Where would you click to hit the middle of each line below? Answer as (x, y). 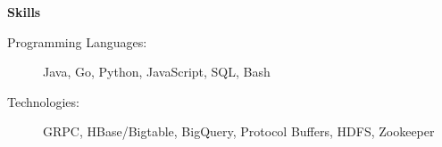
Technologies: (43, 101)
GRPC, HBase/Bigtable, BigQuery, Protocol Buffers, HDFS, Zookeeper (239, 131)
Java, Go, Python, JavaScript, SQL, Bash (157, 72)
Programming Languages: (77, 41)
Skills (24, 12)
